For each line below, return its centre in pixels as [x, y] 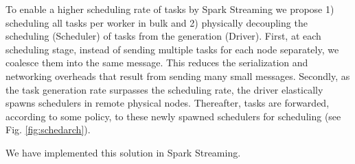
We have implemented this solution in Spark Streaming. [123, 152]
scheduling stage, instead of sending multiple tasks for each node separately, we [172, 49]
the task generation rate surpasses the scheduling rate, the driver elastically [164, 89]
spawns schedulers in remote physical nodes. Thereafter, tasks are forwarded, [168, 103]
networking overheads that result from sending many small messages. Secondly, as [178, 76]
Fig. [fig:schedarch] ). [48, 129]
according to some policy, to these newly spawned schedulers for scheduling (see [173, 116]
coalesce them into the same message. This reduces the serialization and [157, 63]
